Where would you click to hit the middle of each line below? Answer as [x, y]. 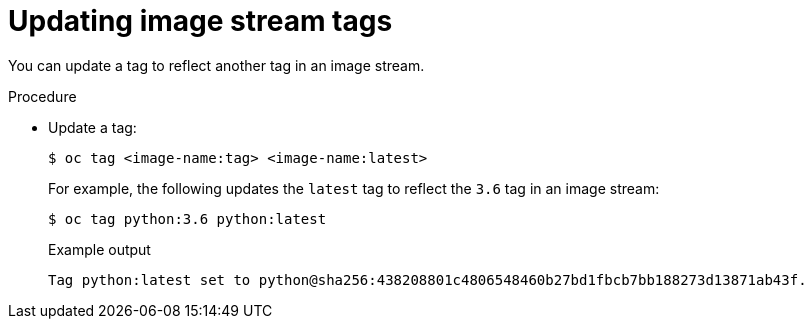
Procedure [42, 96]
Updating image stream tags [200, 21]
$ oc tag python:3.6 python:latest [187, 218]
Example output [99, 249]
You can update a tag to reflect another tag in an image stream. [216, 65]
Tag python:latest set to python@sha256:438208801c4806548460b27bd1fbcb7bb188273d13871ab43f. [427, 279]
